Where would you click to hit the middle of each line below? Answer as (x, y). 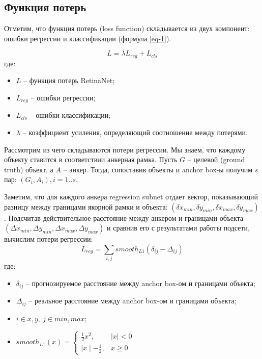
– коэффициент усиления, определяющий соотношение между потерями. (135, 132)
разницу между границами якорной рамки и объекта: (86, 206)
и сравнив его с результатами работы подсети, (178, 228)
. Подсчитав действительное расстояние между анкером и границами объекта (124, 217)
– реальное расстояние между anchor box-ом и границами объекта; (133, 301)
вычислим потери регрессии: (49, 239)
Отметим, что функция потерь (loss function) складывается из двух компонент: (127, 28)
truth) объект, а (29, 169)
